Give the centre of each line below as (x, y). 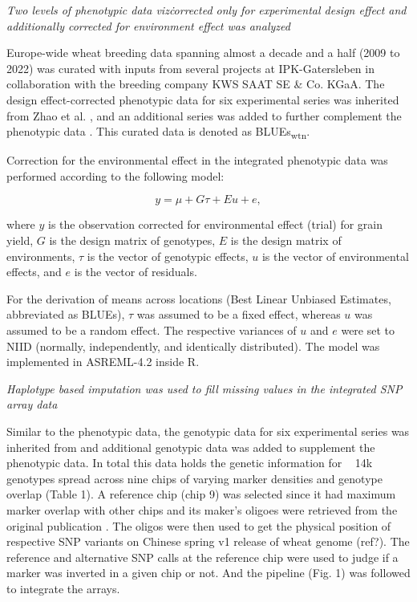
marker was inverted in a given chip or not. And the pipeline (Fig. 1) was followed (208, 573)
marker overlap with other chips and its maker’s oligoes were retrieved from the (202, 509)
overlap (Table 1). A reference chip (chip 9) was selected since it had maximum (201, 494)
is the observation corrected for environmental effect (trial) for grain (215, 224)
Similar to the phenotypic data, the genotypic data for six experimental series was (208, 431)
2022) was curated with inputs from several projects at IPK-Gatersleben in (190, 68)
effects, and (34, 272)
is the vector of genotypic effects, (168, 256)
